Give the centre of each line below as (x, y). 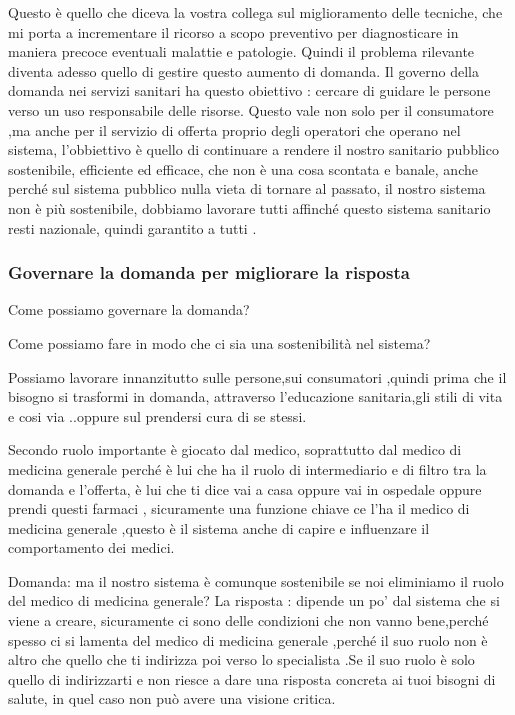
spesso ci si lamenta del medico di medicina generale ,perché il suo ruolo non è (248, 639)
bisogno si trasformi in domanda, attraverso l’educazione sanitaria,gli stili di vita (255, 396)
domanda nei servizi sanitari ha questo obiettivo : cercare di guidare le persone (249, 90)
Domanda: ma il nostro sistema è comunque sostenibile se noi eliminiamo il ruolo (256, 580)
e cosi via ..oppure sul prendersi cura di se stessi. (157, 415)
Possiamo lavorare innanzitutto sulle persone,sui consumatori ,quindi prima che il (257, 376)
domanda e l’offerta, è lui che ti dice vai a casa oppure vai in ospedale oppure (245, 488)
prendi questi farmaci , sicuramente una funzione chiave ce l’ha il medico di (239, 508)
